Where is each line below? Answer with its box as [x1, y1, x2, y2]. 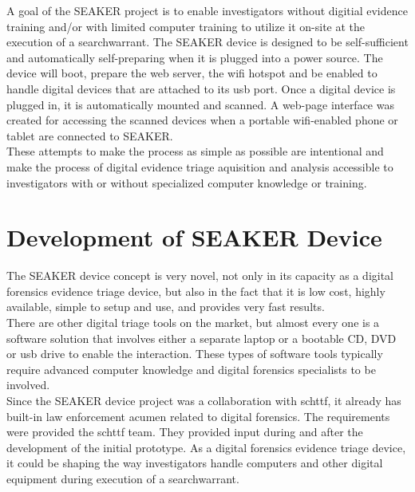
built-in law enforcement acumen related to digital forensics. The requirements [6, 407, 390, 424]
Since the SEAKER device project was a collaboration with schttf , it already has [6, 392, 401, 408]
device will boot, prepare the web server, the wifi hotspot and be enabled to [6, 65, 377, 81]
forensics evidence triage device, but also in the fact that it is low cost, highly [6, 282, 385, 299]
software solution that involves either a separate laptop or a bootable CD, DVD [6, 329, 397, 346]
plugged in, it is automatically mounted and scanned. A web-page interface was [6, 96, 394, 112]
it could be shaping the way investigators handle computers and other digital [6, 455, 383, 471]
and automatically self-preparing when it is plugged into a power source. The [6, 49, 383, 65]
